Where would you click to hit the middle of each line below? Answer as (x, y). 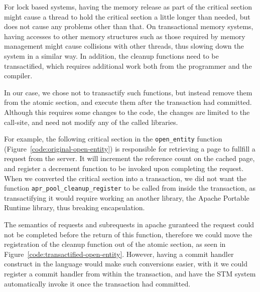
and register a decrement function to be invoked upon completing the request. (124, 168)
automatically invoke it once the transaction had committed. (97, 283)
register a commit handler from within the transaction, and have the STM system (130, 273)
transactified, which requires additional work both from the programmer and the (128, 65)
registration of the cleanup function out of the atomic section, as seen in (115, 244)
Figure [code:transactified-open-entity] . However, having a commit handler (119, 254)
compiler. (18, 76)
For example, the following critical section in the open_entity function (113, 139)
